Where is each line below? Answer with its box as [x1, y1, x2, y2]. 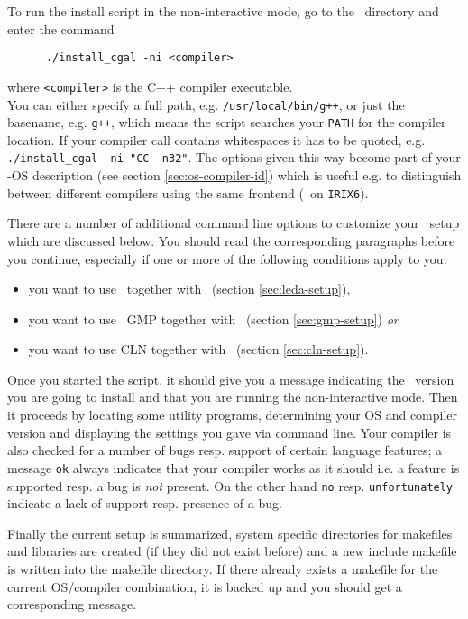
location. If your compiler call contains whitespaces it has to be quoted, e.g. [7, 130, 426, 149]
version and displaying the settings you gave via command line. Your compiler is [7, 423, 452, 441]
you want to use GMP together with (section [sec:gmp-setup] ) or [28, 309, 399, 328]
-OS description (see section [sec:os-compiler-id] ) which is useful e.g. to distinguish [7, 166, 462, 185]
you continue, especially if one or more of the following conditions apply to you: [7, 249, 447, 268]
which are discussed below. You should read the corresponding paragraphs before [7, 231, 455, 250]
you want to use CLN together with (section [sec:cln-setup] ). [28, 340, 369, 359]
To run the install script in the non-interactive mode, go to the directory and [7, 2, 439, 20]
